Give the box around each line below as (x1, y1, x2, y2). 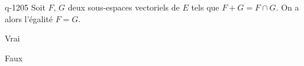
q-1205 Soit (5, 1, 46, 13)
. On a (276, 1, 299, 13)
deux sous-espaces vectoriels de (67, 1, 180, 13)
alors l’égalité (5, 12, 53, 25)
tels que (191, 1, 219, 13)
